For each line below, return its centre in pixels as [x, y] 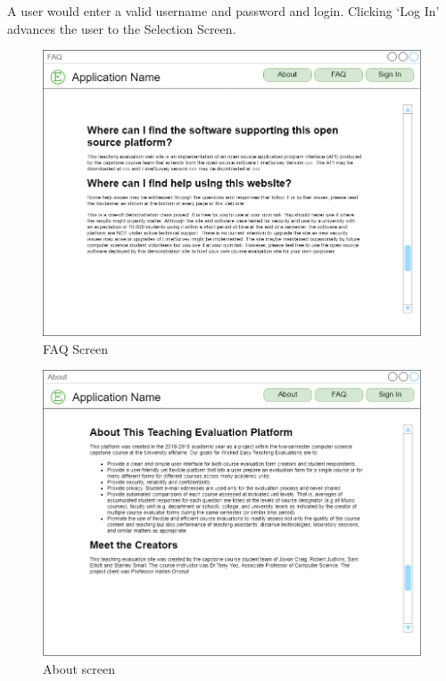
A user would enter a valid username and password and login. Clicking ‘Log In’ [223, 11]
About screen [79, 669]
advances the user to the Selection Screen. [122, 28]
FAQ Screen [75, 348]
